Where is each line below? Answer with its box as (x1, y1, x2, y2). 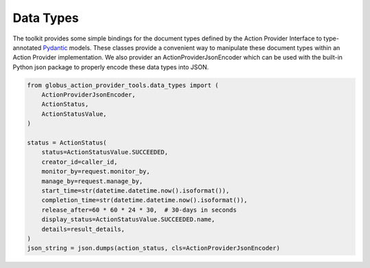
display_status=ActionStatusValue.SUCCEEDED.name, (41, 216, 215, 223)
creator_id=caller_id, (41, 158, 118, 166)
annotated (12, 43, 42, 51)
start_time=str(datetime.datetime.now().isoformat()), (41, 187, 230, 195)
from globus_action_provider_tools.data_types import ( (27, 81, 219, 89)
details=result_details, (41, 225, 125, 233)
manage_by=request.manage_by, (41, 177, 143, 185)
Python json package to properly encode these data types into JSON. (12, 62, 209, 71)
